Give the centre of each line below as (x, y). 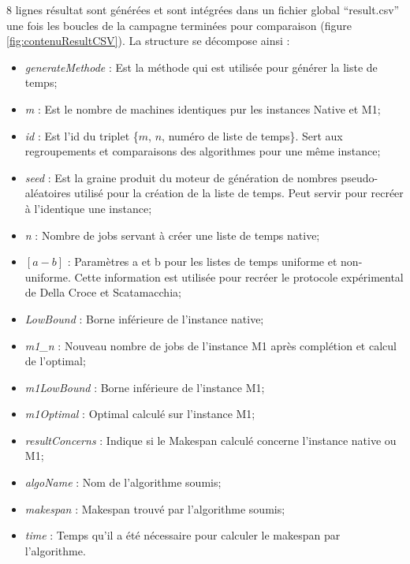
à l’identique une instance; (88, 208)
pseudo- (360, 177)
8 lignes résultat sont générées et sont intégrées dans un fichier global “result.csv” (203, 9)
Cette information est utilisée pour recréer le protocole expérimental (239, 276)
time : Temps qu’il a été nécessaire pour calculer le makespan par (183, 535)
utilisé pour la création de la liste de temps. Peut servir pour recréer (239, 193)
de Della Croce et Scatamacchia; (103, 292)
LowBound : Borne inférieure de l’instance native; (144, 318)
